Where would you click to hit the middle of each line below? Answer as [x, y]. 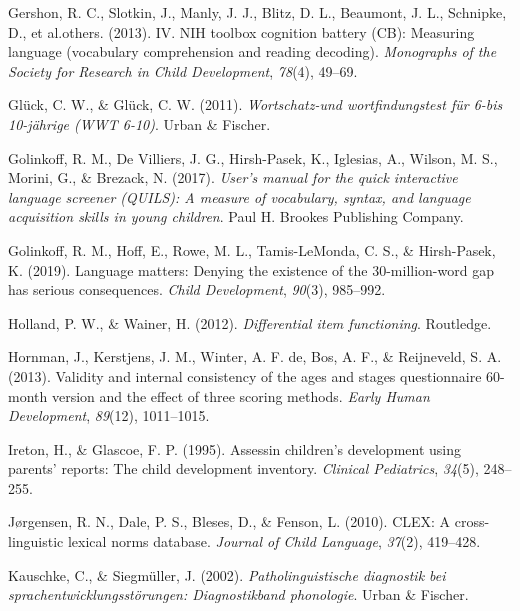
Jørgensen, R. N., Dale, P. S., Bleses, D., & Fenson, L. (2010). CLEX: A [229, 521]
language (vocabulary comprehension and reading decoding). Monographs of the [252, 51]
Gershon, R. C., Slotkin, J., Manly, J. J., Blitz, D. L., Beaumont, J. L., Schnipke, [257, 12]
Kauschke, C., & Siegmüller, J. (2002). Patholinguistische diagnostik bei [227, 574]
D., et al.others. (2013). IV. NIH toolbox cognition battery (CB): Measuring [241, 31]
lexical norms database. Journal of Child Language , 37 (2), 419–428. [274, 541]
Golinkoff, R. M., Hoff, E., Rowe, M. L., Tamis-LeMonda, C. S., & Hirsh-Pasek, [252, 249]
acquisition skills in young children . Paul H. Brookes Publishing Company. [236, 216]
